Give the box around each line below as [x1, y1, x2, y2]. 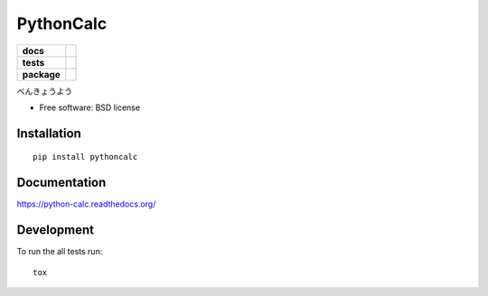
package [22, 68, 61, 80]
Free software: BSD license [39, 102, 140, 113]
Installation [16, 125, 81, 141]
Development [16, 222, 95, 238]
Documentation [16, 175, 107, 190]
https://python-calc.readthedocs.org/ [16, 199, 156, 209]
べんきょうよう [16, 86, 72, 97]
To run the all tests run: [16, 246, 103, 257]
